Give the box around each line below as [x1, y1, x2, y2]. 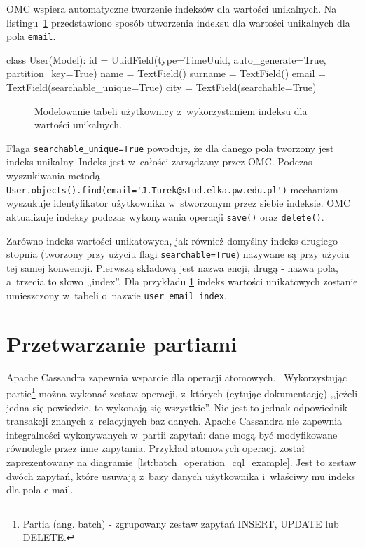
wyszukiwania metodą [6, 168, 100, 183]
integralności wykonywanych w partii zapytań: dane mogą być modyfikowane [6, 427, 338, 441]
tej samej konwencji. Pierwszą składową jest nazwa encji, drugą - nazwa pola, [6, 260, 338, 275]
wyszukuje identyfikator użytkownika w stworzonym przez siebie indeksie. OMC [6, 196, 351, 210]
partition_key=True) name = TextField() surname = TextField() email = [6, 66, 326, 81]
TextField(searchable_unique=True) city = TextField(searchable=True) [6, 80, 317, 95]
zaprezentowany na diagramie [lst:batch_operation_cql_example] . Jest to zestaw [6, 455, 357, 469]
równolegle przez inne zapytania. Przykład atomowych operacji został [6, 441, 305, 455]
